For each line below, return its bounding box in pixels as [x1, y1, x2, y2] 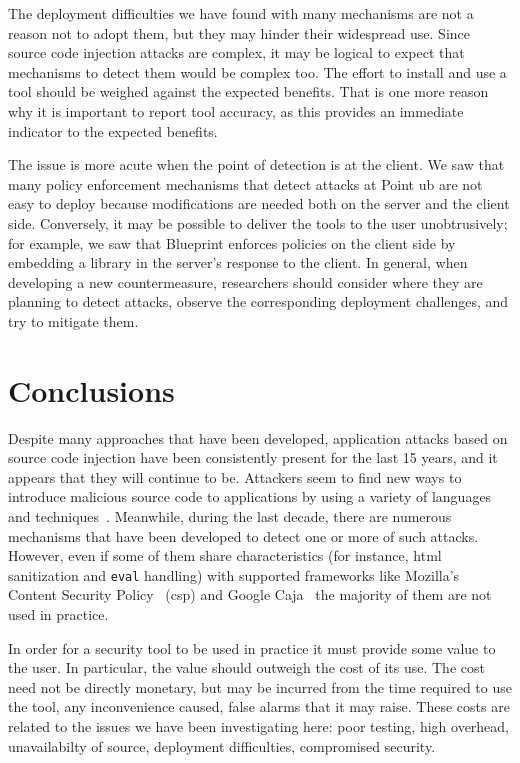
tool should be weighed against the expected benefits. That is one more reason [8, 81, 489, 102]
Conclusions [8, 369, 175, 410]
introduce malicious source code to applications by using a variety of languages [8, 486, 492, 507]
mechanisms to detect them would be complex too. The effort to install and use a [8, 61, 507, 82]
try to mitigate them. [8, 310, 139, 331]
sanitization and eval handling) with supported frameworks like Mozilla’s [8, 564, 460, 585]
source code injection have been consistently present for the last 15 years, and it [8, 447, 498, 468]
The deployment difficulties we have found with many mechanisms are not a [8, 3, 474, 23]
